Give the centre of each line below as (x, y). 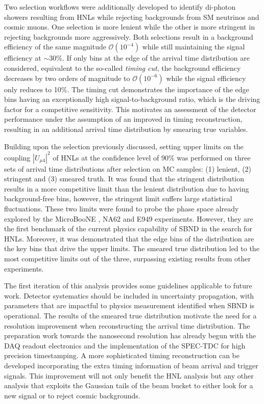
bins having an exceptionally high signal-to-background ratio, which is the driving (132, 99)
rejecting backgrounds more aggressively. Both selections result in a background (129, 36)
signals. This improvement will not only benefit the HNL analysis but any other (129, 375)
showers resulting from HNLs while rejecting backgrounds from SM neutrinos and (132, 17)
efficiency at (23, 58)
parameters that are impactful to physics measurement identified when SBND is (129, 305)
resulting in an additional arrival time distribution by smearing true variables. (126, 129)
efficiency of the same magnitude (55, 47)
